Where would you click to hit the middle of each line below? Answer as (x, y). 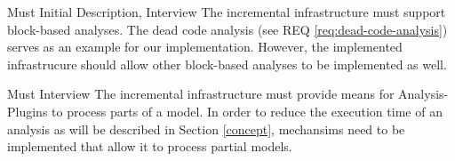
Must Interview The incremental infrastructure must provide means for (201, 94)
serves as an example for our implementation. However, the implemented (205, 47)
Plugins (28, 111)
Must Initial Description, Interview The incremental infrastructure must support (227, 12)
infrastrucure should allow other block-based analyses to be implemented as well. (227, 64)
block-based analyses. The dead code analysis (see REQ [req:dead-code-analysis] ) (227, 29)
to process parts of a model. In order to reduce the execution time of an (247, 111)
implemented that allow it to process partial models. (150, 146)
